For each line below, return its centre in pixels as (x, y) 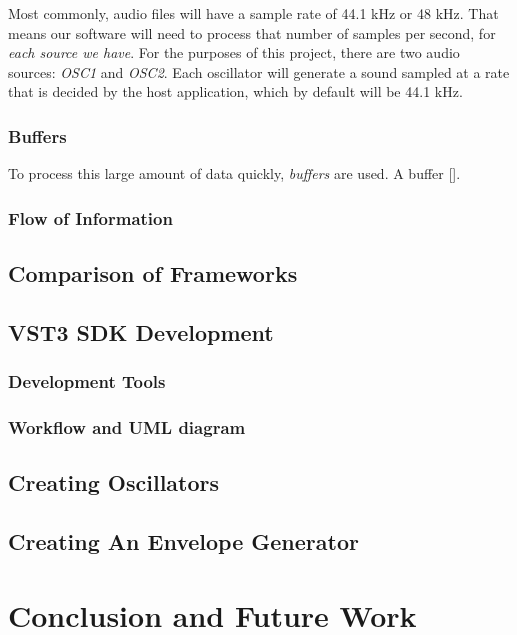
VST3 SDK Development (141, 331)
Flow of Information (90, 217)
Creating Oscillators (114, 482)
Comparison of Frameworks (153, 273)
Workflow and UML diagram (127, 426)
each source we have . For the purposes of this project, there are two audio (234, 52)
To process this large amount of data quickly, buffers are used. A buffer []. (234, 173)
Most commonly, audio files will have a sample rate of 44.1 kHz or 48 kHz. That (253, 13)
